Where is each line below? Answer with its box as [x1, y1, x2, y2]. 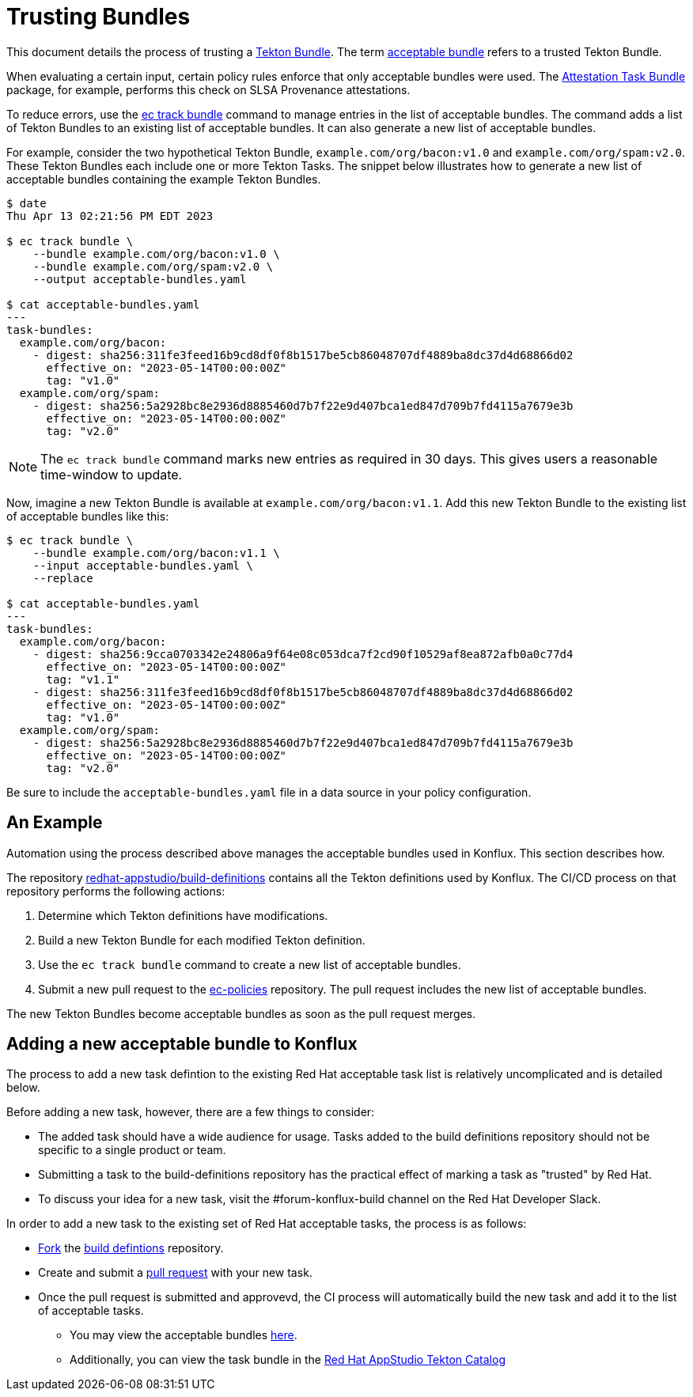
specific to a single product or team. [38, 1143, 226, 1157]
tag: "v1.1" [46, 672, 120, 686]
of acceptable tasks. [38, 1304, 144, 1318]
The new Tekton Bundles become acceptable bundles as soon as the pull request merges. [6, 1006, 476, 1020]
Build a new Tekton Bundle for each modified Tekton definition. [38, 933, 365, 947]
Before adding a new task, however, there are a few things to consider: [6, 1105, 375, 1119]
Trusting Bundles [6, 3, 191, 30]
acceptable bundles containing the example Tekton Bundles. [6, 172, 321, 186]
